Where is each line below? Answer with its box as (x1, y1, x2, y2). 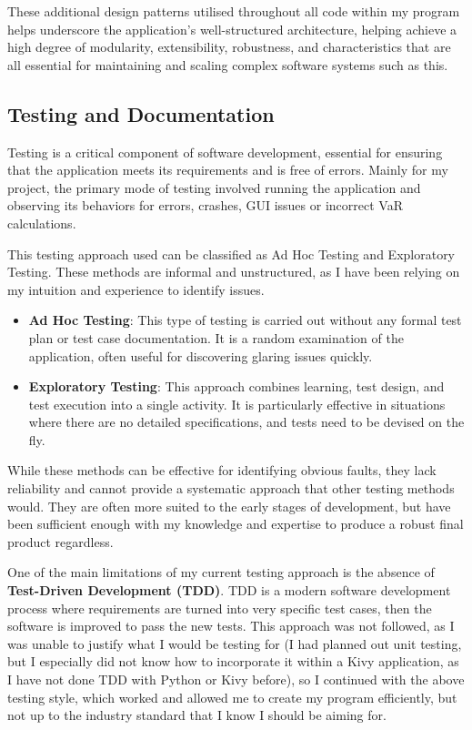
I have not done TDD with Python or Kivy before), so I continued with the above (7, 670, 465, 689)
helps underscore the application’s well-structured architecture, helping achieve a (7, 19, 457, 38)
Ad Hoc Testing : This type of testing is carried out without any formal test (28, 310, 462, 330)
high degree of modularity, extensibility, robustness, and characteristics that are (7, 37, 451, 56)
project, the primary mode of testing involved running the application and (7, 177, 421, 197)
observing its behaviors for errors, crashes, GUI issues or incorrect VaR (7, 196, 403, 215)
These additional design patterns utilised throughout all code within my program (7, 2, 460, 20)
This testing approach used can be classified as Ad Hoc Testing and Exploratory (7, 244, 456, 263)
